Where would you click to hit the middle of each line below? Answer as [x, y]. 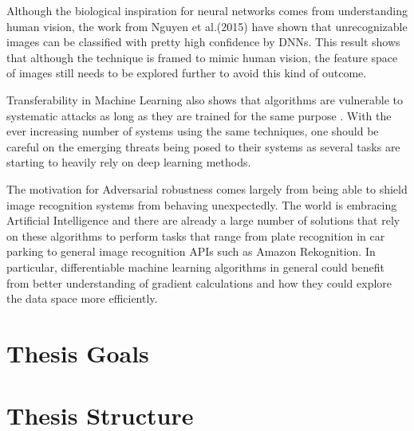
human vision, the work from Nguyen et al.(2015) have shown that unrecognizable [207, 26]
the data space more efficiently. [82, 298]
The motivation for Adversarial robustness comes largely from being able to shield [207, 188]
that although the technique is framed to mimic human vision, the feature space [202, 57]
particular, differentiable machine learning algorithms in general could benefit [196, 266]
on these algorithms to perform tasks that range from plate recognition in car [196, 235]
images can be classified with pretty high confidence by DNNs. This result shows [203, 42]
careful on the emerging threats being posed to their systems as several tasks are [203, 146]
